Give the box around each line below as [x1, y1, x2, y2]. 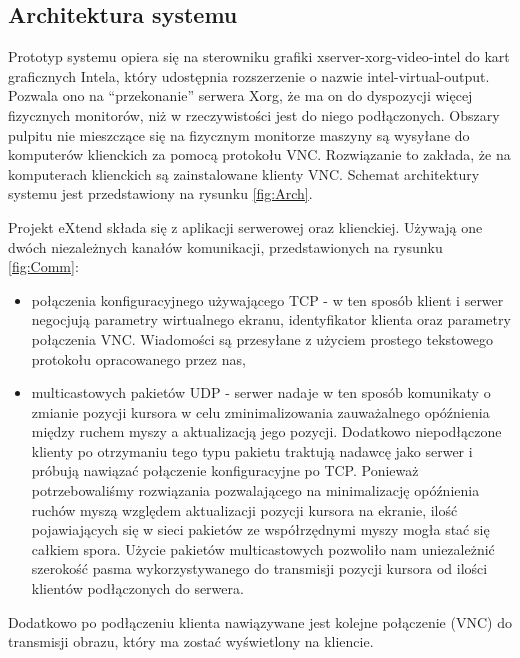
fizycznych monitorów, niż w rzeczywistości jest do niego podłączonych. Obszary [8, 104, 500, 125]
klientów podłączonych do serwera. [31, 578, 244, 599]
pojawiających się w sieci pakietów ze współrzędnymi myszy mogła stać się [31, 519, 490, 540]
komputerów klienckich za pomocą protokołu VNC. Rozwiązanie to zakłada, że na [8, 144, 511, 165]
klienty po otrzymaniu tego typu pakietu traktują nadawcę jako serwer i [31, 440, 473, 461]
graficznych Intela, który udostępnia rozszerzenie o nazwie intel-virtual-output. [8, 65, 490, 86]
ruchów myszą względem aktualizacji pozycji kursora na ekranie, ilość [31, 499, 458, 520]
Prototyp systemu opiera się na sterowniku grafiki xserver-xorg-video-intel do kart [8, 46, 510, 67]
